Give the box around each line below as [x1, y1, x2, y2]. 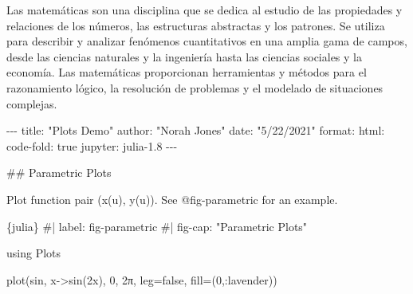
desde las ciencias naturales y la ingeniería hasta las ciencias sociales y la [6, 48, 362, 65]
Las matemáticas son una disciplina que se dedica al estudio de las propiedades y [6, 2, 403, 18]
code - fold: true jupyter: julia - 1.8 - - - [6, 137, 178, 154]
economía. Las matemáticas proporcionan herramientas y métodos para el [6, 64, 367, 80]
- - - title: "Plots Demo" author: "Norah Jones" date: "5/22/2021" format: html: [6, 122, 385, 139]
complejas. [6, 95, 57, 112]
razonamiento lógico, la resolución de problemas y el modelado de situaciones [6, 79, 383, 96]
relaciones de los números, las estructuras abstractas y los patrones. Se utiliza [6, 17, 385, 33]
